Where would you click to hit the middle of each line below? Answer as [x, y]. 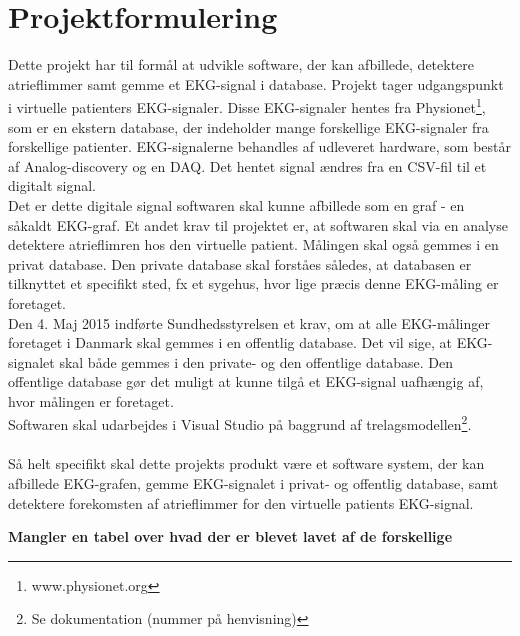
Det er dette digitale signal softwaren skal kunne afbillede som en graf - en [236, 204]
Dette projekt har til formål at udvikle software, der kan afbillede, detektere [241, 64]
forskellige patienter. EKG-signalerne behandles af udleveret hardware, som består [260, 146]
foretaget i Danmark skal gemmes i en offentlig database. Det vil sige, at [230, 342]
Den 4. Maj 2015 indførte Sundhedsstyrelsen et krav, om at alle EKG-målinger [249, 322]
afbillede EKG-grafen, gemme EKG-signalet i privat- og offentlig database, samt [253, 482]
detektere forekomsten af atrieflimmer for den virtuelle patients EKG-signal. [241, 502]
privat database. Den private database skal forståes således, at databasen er [240, 263]
